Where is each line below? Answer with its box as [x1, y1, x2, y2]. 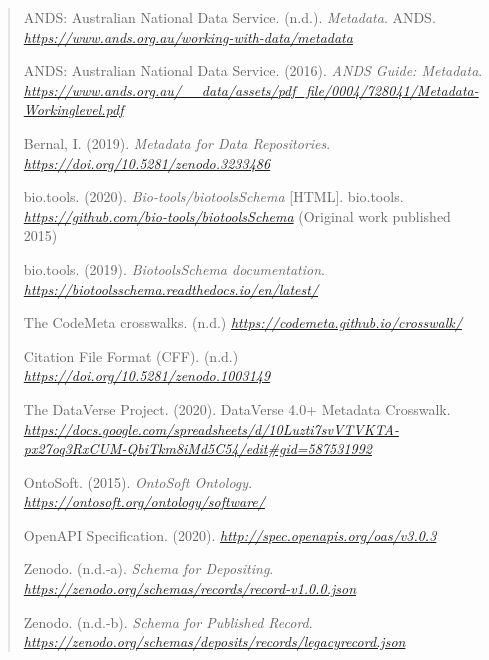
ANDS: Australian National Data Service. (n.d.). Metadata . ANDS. [23, 7, 436, 27]
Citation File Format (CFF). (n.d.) [23, 345, 239, 366]
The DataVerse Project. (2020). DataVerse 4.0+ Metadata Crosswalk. [23, 398, 451, 419]
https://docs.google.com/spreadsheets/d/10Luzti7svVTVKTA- [23, 418, 399, 439]
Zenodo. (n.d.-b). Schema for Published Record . [23, 611, 313, 632]
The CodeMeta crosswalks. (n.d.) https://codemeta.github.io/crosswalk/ [23, 312, 462, 333]
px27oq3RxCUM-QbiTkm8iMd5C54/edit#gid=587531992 [23, 438, 372, 459]
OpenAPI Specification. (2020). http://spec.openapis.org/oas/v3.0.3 [23, 524, 437, 545]
